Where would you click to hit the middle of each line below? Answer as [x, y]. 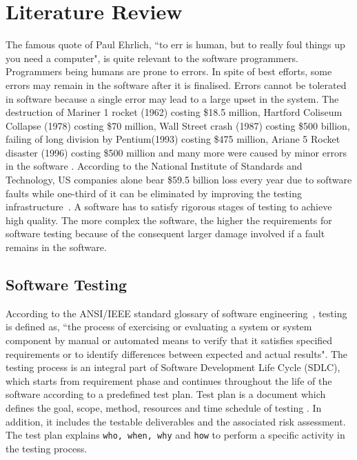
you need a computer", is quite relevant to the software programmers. [152, 58]
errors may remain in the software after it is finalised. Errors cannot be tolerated [176, 84]
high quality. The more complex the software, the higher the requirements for [169, 220]
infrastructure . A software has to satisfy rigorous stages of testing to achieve [169, 207]
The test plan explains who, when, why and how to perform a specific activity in [175, 435]
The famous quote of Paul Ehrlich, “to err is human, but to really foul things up [175, 44]
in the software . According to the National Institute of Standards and [154, 166]
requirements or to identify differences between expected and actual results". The [177, 353]
